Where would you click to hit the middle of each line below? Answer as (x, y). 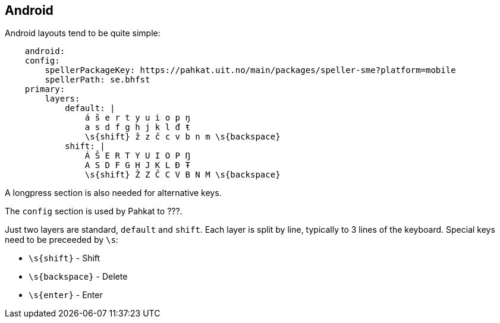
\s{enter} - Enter (66, 295)
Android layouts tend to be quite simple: (83, 33)
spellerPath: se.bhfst (98, 80)
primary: (45, 89)
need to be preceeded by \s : (62, 240)
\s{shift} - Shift (65, 258)
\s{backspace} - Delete (78, 277)
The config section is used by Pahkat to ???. (94, 211)
